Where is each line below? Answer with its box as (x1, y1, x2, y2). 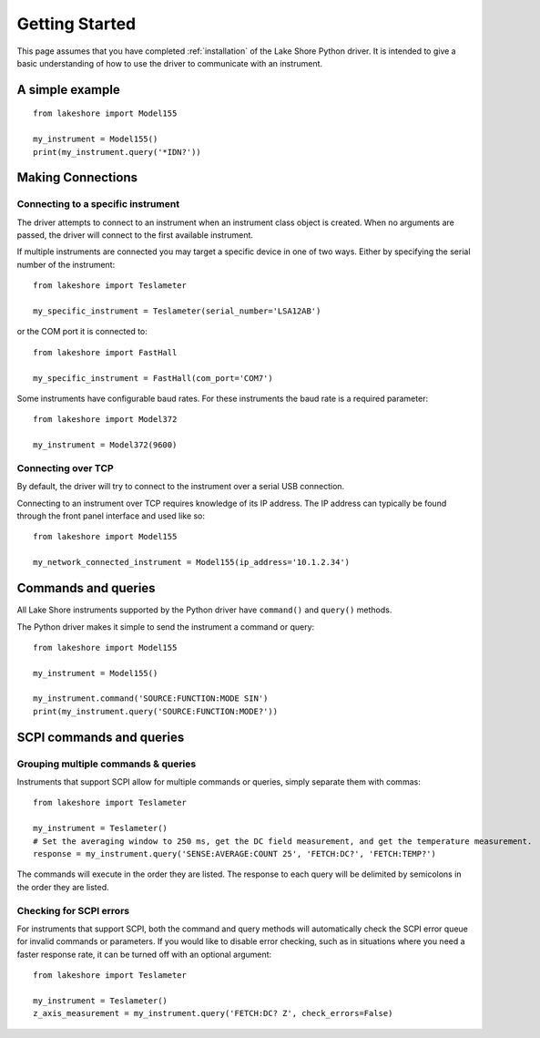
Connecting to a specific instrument (16, 198, 180, 211)
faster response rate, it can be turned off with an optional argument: (16, 949, 272, 960)
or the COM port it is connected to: (16, 326, 148, 337)
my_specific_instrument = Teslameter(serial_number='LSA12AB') (33, 306, 321, 316)
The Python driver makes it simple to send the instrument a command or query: (16, 621, 315, 632)
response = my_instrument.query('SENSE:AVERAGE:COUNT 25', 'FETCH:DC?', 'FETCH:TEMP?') (33, 848, 437, 858)
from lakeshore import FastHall (33, 347, 178, 357)
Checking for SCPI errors (16, 904, 130, 917)
